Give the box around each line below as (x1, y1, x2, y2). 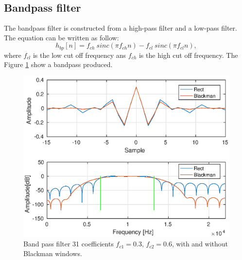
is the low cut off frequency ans (33, 50, 126, 60)
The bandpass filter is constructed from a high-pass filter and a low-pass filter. (4, 23, 237, 33)
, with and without (172, 239, 228, 249)
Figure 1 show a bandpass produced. (4, 59, 113, 69)
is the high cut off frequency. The (138, 50, 238, 60)
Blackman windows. (23, 248, 82, 259)
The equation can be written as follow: (4, 32, 119, 42)
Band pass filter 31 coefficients (23, 239, 114, 249)
